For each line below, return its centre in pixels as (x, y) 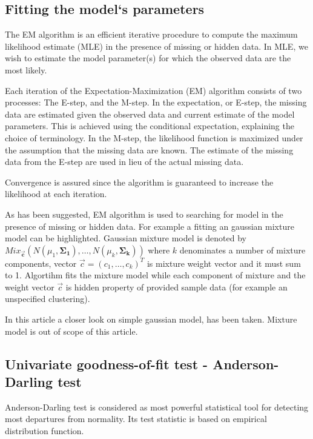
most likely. (26, 69)
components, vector (41, 263)
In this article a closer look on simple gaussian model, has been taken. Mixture (151, 319)
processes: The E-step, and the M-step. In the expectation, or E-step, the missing (156, 102)
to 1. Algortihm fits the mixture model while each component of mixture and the (155, 275)
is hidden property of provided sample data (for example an (176, 287)
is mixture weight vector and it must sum (224, 263)
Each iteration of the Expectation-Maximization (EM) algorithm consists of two (153, 90)
